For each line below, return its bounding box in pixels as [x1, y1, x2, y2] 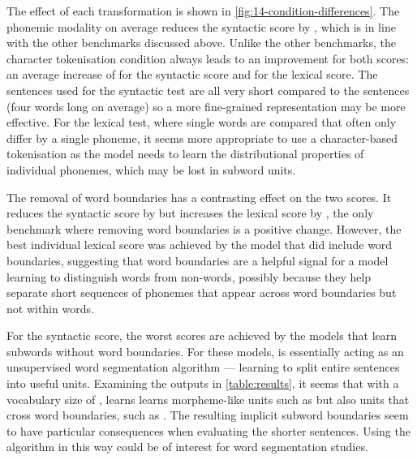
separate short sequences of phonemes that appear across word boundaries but [6, 284, 397, 301]
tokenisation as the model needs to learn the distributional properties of [6, 145, 364, 162]
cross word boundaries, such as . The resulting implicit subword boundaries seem [6, 406, 409, 423]
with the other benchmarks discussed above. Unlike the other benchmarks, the [6, 34, 397, 51]
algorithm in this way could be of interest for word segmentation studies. [6, 438, 368, 455]
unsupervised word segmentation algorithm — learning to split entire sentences [6, 359, 400, 376]
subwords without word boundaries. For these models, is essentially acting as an [6, 342, 404, 359]
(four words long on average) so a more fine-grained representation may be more [6, 97, 406, 114]
